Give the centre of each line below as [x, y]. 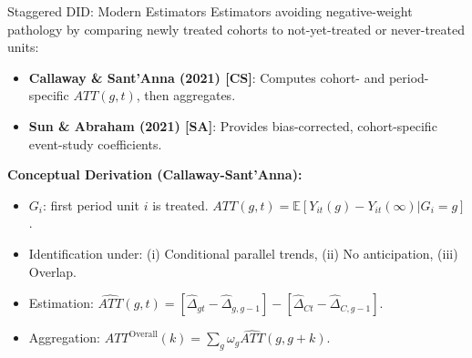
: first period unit [91, 205]
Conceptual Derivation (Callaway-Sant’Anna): [155, 174]
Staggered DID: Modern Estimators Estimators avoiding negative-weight [210, 11]
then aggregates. [190, 95]
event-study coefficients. [95, 143]
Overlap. [52, 271]
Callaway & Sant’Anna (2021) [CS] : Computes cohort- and [207, 77]
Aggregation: [65, 338]
